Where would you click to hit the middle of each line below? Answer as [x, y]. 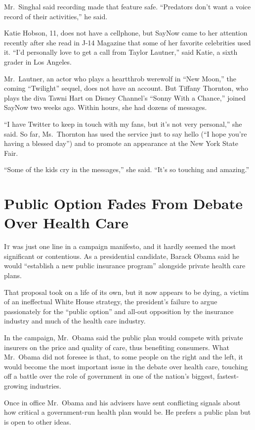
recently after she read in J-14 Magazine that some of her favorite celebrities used [127, 42]
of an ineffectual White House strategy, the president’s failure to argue [111, 302]
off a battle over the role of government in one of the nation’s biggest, [109, 376]
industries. [45, 385]
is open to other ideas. [38, 421]
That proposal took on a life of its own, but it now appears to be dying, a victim [127, 292]
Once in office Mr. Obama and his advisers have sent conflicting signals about [122, 402]
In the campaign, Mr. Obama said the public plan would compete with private [124, 337]
